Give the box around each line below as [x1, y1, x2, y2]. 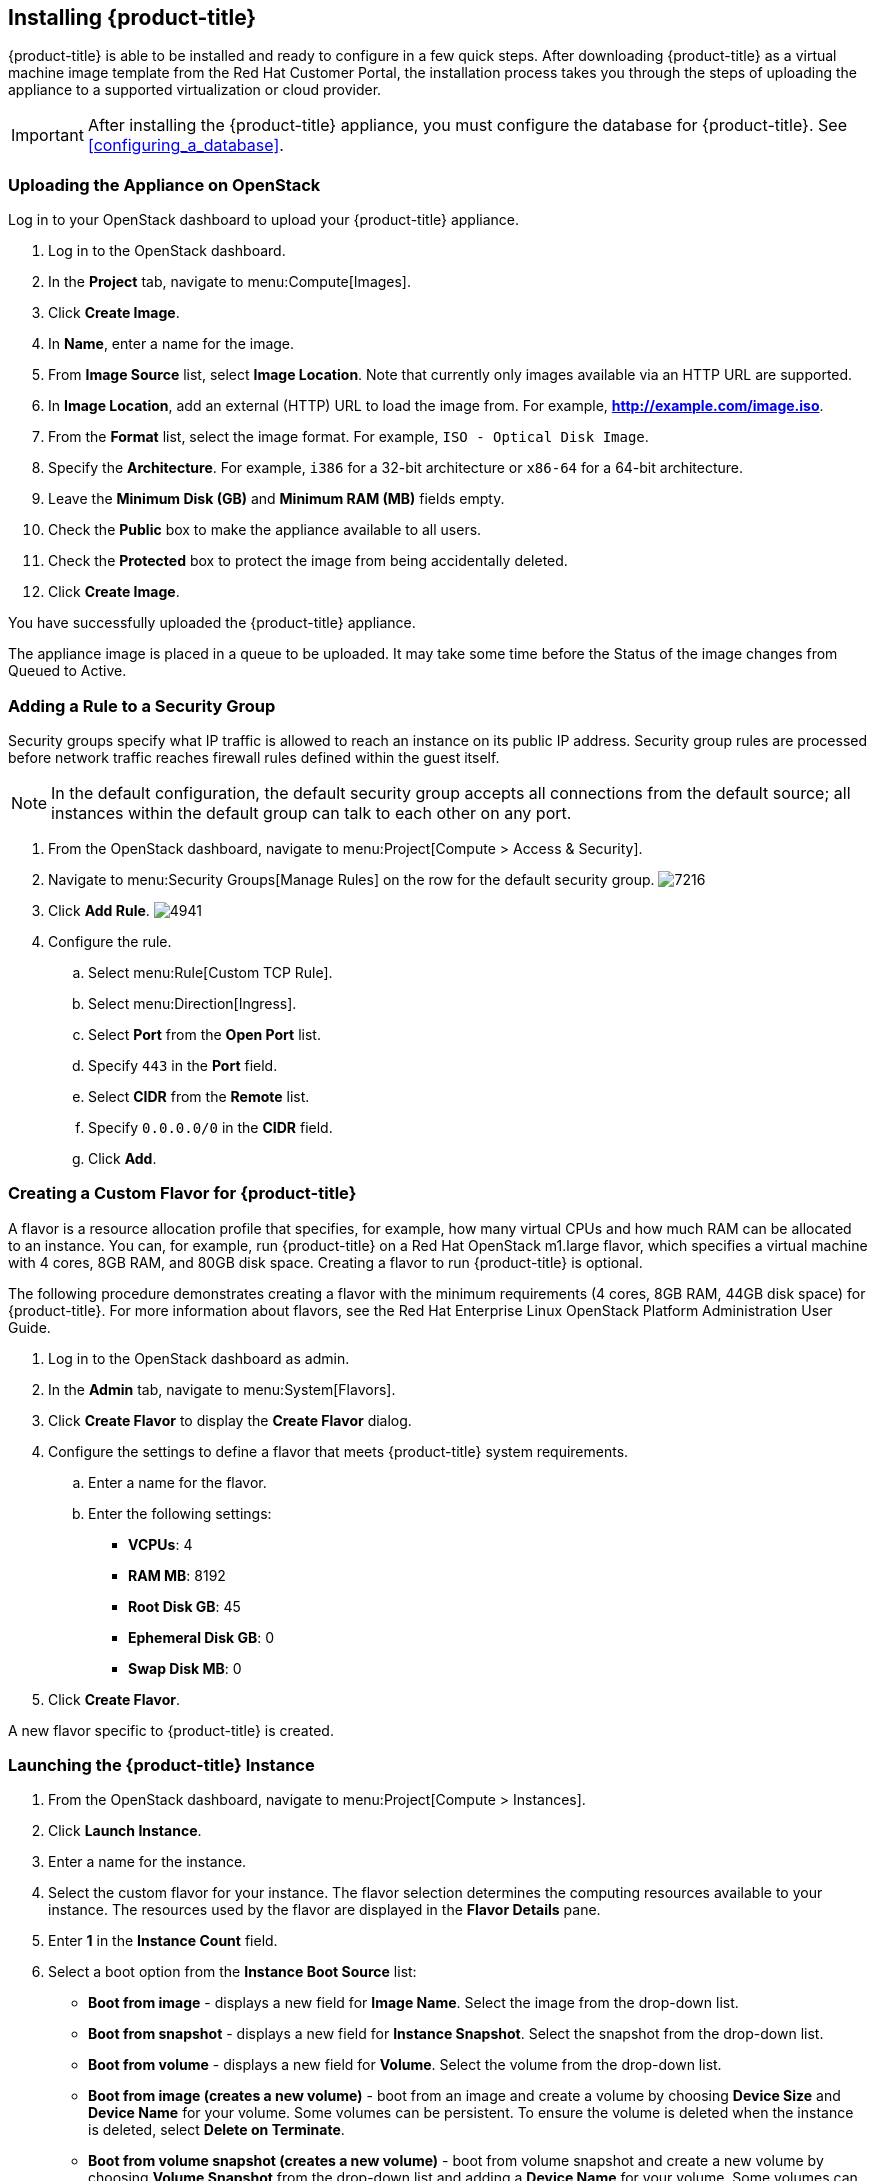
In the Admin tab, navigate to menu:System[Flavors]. [48, 1380, 396, 1398]
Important [11, 125, 84, 146]
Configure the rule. [48, 932, 172, 950]
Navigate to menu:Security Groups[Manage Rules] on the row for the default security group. [48, 870, 655, 888]
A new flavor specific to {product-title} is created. [8, 1721, 334, 1739]
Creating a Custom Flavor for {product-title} [8, 1183, 357, 1204]
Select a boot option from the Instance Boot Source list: [48, 1963, 417, 1981]
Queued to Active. [8, 662, 127, 680]
